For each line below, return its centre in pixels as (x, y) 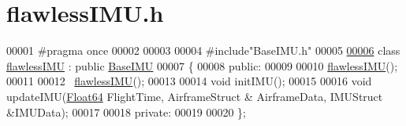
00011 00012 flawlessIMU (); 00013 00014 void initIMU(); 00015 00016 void (189, 81)
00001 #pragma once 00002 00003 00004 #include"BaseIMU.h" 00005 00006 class (203, 50)
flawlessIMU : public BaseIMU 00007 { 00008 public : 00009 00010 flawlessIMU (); (202, 65)
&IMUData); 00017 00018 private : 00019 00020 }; (126, 112)
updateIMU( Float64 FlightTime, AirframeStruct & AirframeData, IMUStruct (195, 96)
